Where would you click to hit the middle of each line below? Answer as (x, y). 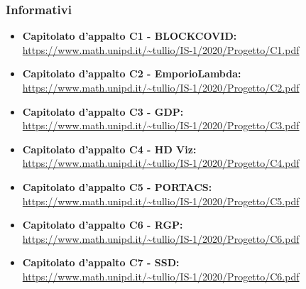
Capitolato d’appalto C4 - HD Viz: (109, 149)
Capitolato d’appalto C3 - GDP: (103, 111)
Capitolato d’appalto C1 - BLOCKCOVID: (130, 36)
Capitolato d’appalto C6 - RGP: (103, 225)
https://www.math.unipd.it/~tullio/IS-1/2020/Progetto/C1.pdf (161, 49)
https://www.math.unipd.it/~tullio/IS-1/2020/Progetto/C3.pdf (161, 125)
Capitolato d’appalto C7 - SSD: (101, 262)
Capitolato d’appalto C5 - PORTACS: (117, 186)
